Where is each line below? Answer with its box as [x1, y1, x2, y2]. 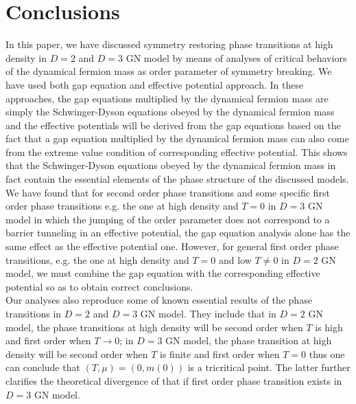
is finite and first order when [160, 346, 280, 361]
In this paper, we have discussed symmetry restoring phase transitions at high [5, 37, 333, 52]
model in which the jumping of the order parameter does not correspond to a [5, 212, 330, 226]
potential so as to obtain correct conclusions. [5, 279, 193, 293]
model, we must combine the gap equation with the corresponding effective [5, 266, 320, 280]
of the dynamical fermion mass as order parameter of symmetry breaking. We [5, 64, 332, 78]
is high [315, 319, 343, 334]
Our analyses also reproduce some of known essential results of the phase [5, 293, 312, 307]
